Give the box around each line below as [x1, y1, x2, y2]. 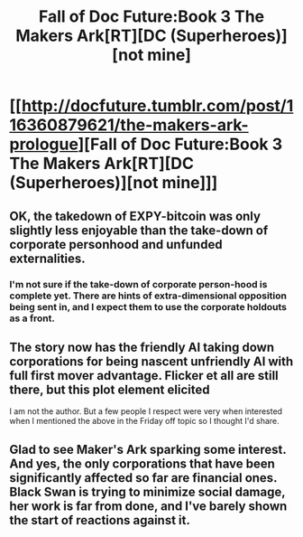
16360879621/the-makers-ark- [9, 115, 250, 136]
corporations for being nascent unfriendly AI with [9, 353, 294, 369]
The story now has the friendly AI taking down [9, 339, 275, 354]
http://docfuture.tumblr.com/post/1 [21, 96, 294, 117]
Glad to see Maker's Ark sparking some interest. [9, 441, 287, 457]
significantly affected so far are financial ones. [9, 470, 278, 485]
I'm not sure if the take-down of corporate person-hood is [9, 278, 268, 290]
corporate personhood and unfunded [9, 237, 223, 252]
